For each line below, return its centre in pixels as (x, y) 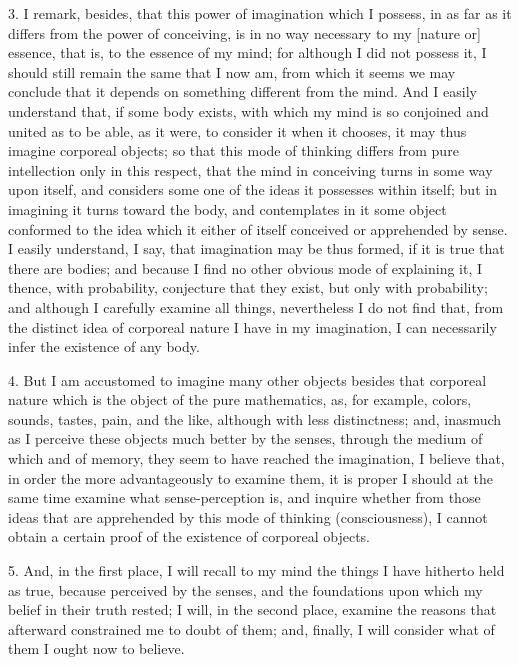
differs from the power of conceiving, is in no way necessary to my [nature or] (245, 32)
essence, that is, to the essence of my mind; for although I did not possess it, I (247, 52)
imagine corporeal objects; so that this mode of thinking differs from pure (233, 150)
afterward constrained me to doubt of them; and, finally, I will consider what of (251, 628)
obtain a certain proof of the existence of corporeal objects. (189, 536)
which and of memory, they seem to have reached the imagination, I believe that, (256, 458)
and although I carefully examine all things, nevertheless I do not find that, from (256, 306)
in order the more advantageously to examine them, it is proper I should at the (250, 477)
